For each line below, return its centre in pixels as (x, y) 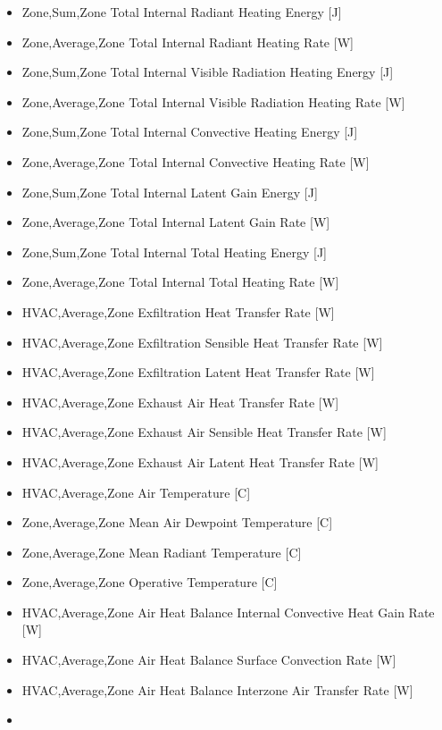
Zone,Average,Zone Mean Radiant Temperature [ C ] (162, 552)
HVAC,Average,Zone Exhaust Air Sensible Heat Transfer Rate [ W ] (204, 432)
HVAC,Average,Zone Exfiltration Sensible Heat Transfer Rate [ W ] (202, 342)
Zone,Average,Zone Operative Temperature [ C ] (150, 582)
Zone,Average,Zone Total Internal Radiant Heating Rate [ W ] (188, 42)
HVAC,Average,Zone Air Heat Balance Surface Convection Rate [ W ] (209, 660)
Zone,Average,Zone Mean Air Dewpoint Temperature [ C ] (177, 522)
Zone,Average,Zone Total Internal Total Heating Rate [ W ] (180, 282)
